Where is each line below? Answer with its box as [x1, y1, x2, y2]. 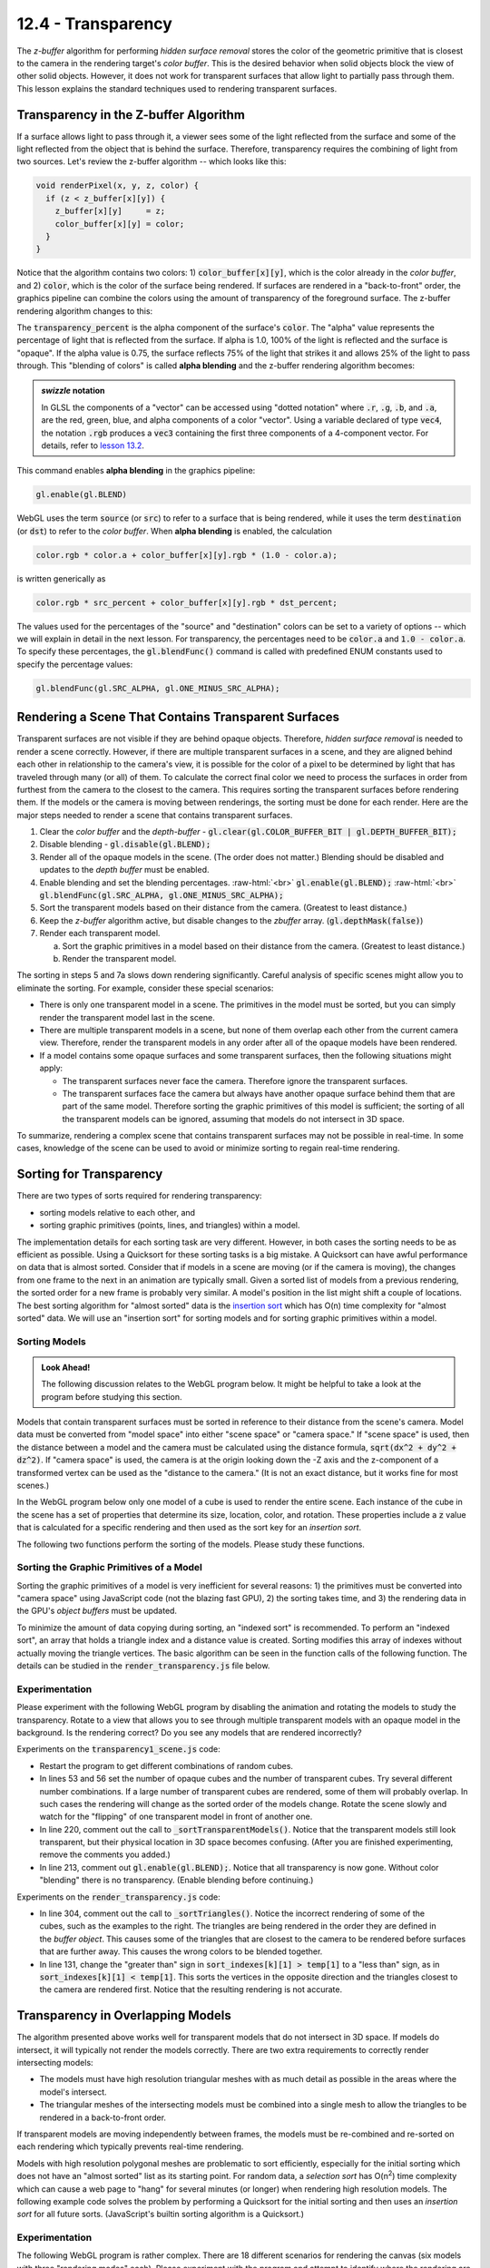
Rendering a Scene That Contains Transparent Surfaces [16, 709, 340, 725]
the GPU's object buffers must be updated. [16, 1606, 177, 1617]
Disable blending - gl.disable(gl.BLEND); [39, 839, 211, 850]
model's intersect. [39, 2087, 108, 2097]
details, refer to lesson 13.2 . [41, 440, 145, 451]
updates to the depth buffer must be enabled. [39, 865, 210, 875]
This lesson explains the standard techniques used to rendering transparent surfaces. [16, 83, 338, 94]
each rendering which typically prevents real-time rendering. [16, 2141, 244, 2152]
